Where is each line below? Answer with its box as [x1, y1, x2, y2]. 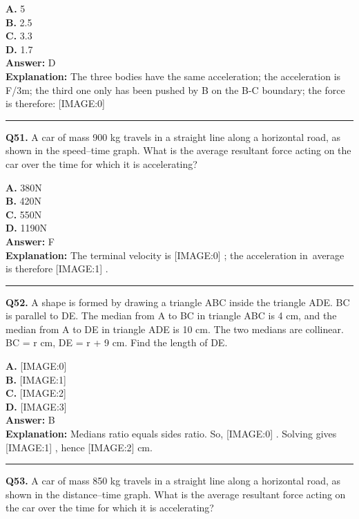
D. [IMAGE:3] [6, 399, 67, 413]
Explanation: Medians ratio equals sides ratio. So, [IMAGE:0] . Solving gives [6, 426, 337, 441]
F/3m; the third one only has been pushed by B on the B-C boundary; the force [6, 82, 345, 97]
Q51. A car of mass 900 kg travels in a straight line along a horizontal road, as [6, 129, 341, 144]
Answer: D [6, 55, 56, 70]
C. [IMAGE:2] [6, 386, 66, 400]
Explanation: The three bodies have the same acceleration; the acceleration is [6, 68, 341, 83]
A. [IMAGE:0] [6, 359, 67, 373]
